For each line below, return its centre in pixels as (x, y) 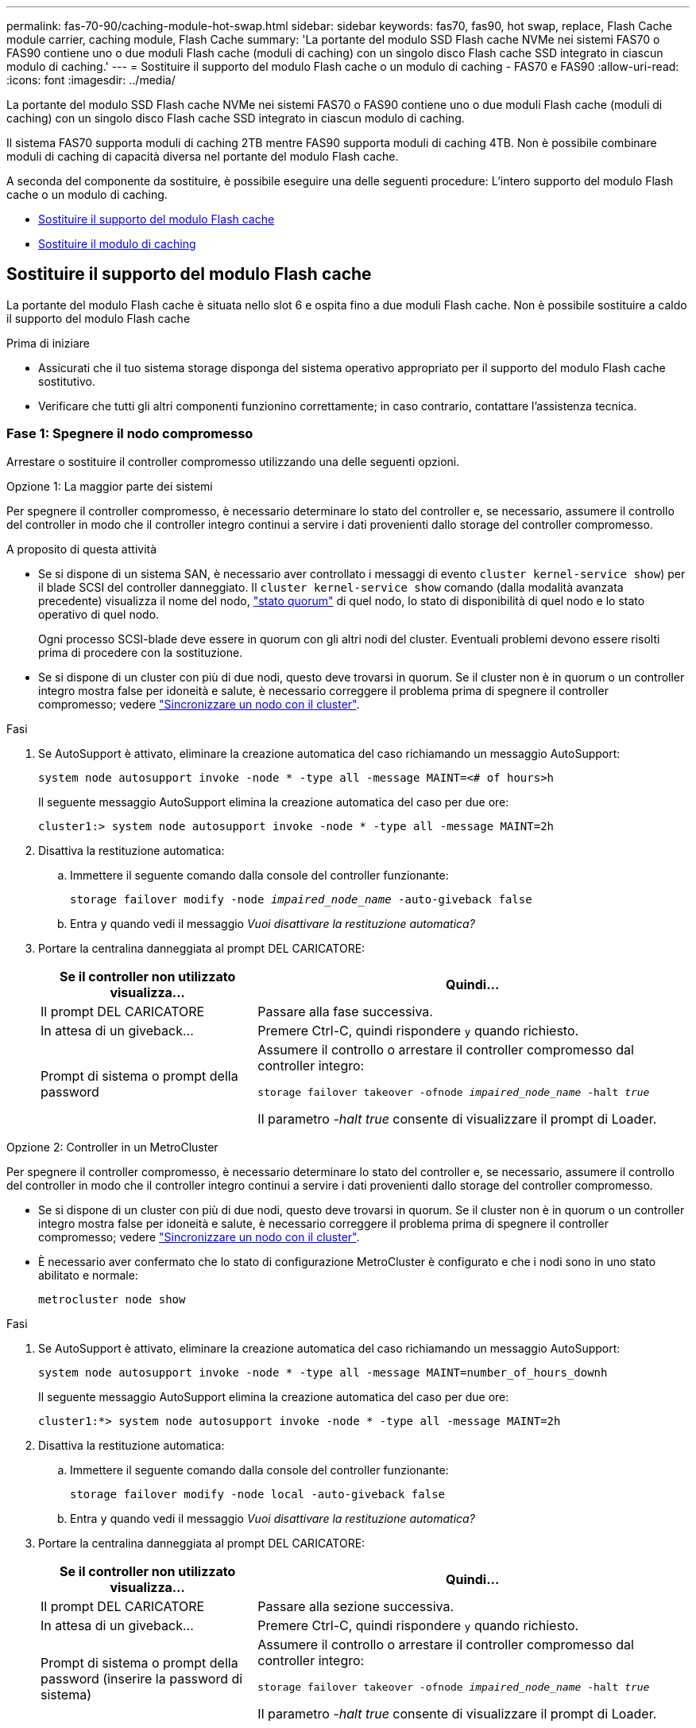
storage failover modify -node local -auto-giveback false (258, 1494)
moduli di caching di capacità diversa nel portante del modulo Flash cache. (203, 156)
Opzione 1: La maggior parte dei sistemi (110, 486)
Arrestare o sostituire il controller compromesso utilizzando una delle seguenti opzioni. (233, 461)
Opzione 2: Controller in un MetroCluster (112, 1147)
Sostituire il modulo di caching (117, 244)
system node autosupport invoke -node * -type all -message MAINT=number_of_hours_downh (323, 1372)
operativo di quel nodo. (99, 614)
